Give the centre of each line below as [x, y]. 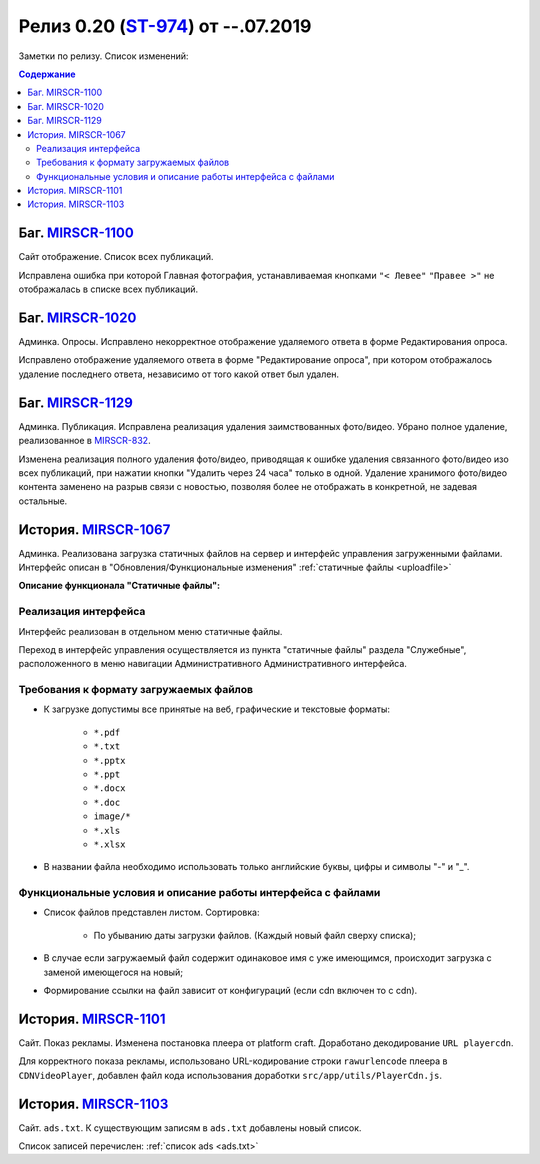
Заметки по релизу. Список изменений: [103, 56]
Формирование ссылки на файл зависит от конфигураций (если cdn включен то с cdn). [230, 991]
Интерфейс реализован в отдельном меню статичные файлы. [150, 631]
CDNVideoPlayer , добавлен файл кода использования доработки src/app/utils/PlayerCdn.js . [230, 1075]
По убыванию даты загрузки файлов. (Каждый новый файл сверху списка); [255, 935]
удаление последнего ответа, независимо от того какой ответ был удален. [179, 374]
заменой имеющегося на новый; [113, 972]
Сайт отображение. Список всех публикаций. [116, 257]
